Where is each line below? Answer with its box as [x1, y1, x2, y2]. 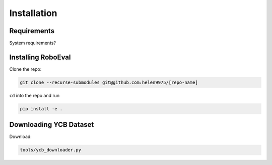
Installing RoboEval [9, 53, 71, 61]
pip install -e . [20, 106, 63, 111]
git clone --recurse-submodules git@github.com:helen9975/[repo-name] [20, 79, 198, 85]
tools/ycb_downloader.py [20, 147, 82, 153]
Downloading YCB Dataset [9, 120, 94, 129]
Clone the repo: [9, 66, 42, 72]
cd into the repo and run [9, 92, 60, 98]
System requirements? [9, 40, 56, 46]
